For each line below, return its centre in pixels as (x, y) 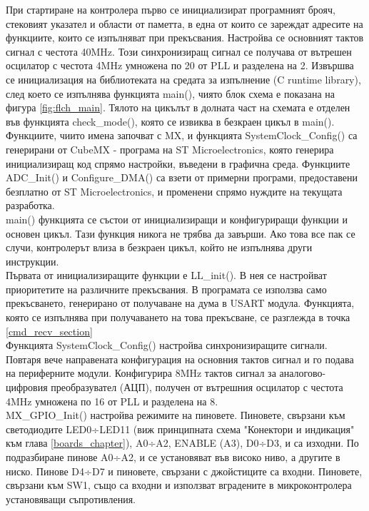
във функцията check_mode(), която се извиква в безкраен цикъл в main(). (170, 121)
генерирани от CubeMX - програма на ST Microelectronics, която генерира (170, 149)
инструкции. (32, 261)
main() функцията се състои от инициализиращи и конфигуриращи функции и (177, 219)
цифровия (27, 387)
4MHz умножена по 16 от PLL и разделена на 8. (112, 401)
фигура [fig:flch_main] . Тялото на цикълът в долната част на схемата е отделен (178, 107)
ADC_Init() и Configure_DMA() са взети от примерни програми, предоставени (182, 177)
